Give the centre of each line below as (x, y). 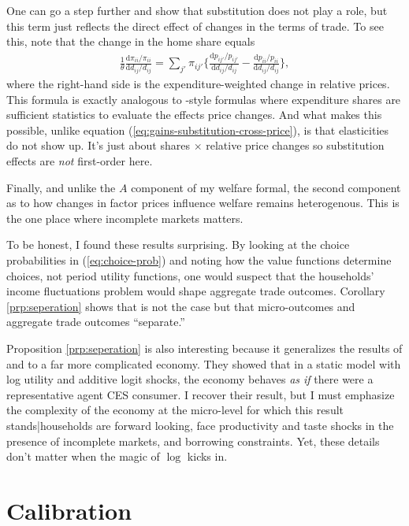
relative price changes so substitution (295, 145)
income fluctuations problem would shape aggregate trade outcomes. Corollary (196, 291)
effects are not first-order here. (80, 161)
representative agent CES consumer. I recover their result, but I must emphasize (201, 394)
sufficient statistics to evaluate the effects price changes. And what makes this (194, 115)
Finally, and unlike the (61, 187)
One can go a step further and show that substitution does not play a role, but (197, 10)
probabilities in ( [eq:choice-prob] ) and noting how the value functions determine (199, 259)
